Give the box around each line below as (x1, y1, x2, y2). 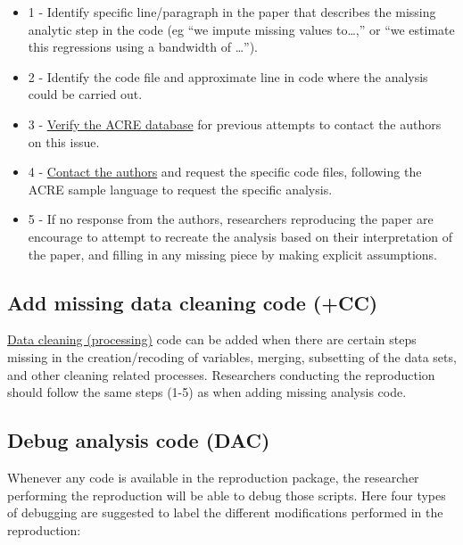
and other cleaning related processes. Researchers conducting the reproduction (7, 365, 435, 384)
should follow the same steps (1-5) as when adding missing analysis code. (7, 383, 407, 401)
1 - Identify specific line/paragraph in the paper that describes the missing (28, 3, 436, 21)
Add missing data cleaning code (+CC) (7, 288, 378, 316)
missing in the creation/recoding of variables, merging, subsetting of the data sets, (7, 347, 457, 366)
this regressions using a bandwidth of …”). (28, 37, 258, 56)
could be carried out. (28, 85, 143, 103)
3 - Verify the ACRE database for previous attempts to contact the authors (28, 114, 442, 133)
